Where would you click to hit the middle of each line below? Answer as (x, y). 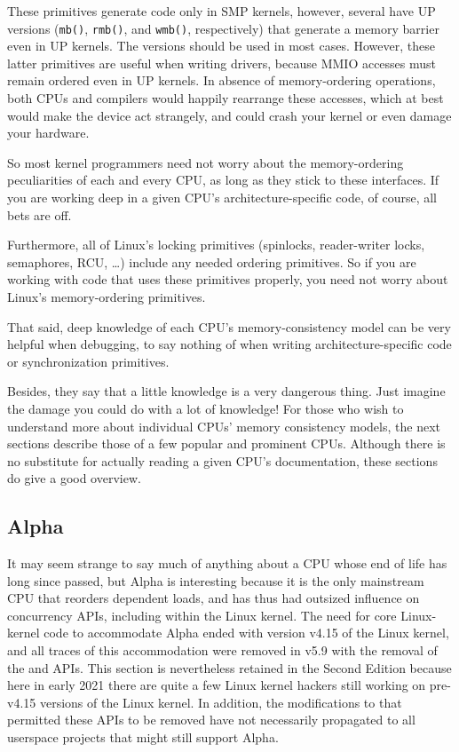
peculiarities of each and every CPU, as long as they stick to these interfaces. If (223, 180)
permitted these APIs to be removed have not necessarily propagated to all (211, 720)
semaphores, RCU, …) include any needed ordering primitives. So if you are (212, 261)
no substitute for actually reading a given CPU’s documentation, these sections (222, 460)
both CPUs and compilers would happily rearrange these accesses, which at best (226, 98)
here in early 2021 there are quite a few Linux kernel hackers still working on (217, 685)
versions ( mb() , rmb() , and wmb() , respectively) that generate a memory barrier (223, 28)
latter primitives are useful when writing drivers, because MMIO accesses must (222, 63)
